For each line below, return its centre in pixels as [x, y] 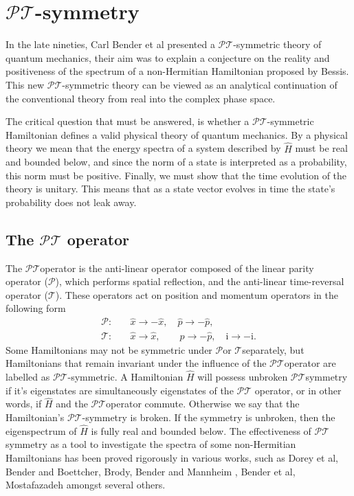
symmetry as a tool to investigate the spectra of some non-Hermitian [151, 444]
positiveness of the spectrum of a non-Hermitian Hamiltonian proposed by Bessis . [177, 71]
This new [25, 84]
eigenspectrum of [41, 430]
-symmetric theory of [277, 44]
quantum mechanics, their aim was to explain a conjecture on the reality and [168, 57]
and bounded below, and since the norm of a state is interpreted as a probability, [176, 162]
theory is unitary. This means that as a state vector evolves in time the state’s [170, 189]
